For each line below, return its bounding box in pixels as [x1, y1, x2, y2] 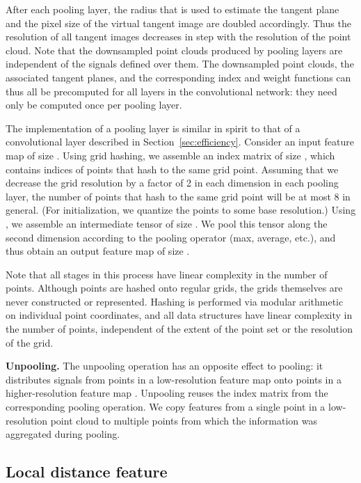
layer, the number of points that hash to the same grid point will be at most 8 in [6, 189, 351, 203]
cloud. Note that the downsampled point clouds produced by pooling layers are [6, 42, 343, 57]
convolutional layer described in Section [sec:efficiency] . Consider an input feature [6, 134, 354, 149]
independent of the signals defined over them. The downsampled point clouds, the [6, 56, 354, 71]
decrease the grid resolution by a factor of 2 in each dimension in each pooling [6, 175, 339, 190]
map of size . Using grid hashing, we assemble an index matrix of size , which [6, 148, 335, 162]
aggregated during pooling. [6, 427, 120, 441]
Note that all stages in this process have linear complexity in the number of [6, 267, 328, 281]
